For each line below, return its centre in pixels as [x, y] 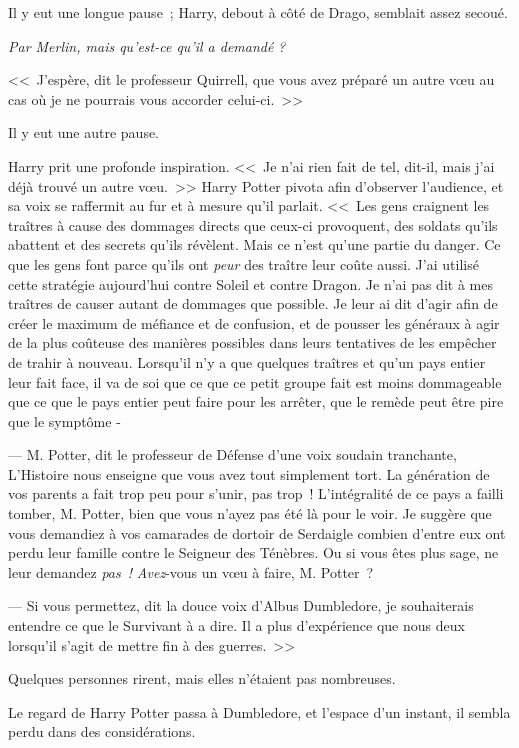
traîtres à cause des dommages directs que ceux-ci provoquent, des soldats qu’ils [253, 224]
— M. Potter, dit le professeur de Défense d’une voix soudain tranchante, [232, 454]
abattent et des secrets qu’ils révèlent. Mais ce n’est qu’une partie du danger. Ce [254, 244]
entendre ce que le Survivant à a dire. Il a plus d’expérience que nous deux [236, 625]
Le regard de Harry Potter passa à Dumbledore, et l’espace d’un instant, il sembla [259, 711]
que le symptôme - [64, 420]
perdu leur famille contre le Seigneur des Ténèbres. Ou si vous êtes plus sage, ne [253, 552]
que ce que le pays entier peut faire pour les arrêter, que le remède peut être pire [256, 401]
